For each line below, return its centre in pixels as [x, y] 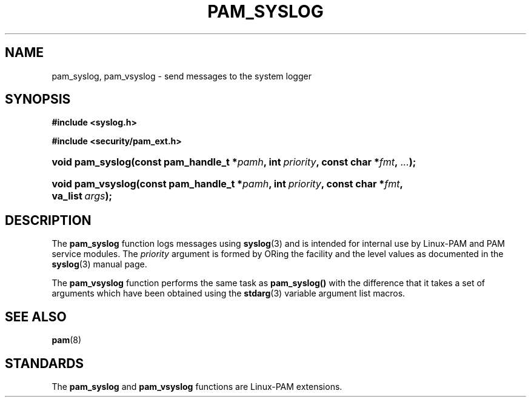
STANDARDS [45, 363]
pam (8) [67, 340]
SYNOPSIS [38, 99]
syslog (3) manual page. [99, 264]
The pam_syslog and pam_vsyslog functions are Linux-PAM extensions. [197, 386]
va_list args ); [82, 196]
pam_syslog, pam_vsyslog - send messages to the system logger [182, 76]
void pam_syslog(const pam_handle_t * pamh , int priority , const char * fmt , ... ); [234, 162]
